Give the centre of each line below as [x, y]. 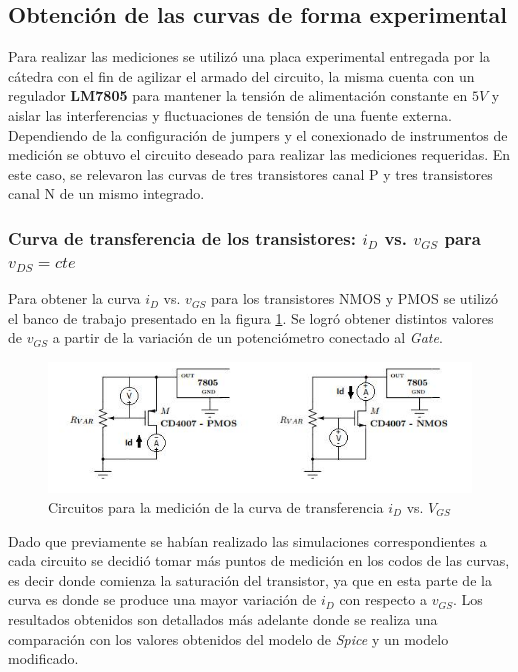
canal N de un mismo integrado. [106, 193]
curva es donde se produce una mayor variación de [162, 599]
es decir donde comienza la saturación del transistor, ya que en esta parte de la [250, 579]
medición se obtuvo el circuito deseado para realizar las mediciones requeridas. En [259, 154]
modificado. [43, 658]
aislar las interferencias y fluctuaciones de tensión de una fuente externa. [230, 114]
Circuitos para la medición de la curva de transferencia [216, 507]
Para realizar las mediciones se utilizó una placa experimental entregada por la [249, 56]
